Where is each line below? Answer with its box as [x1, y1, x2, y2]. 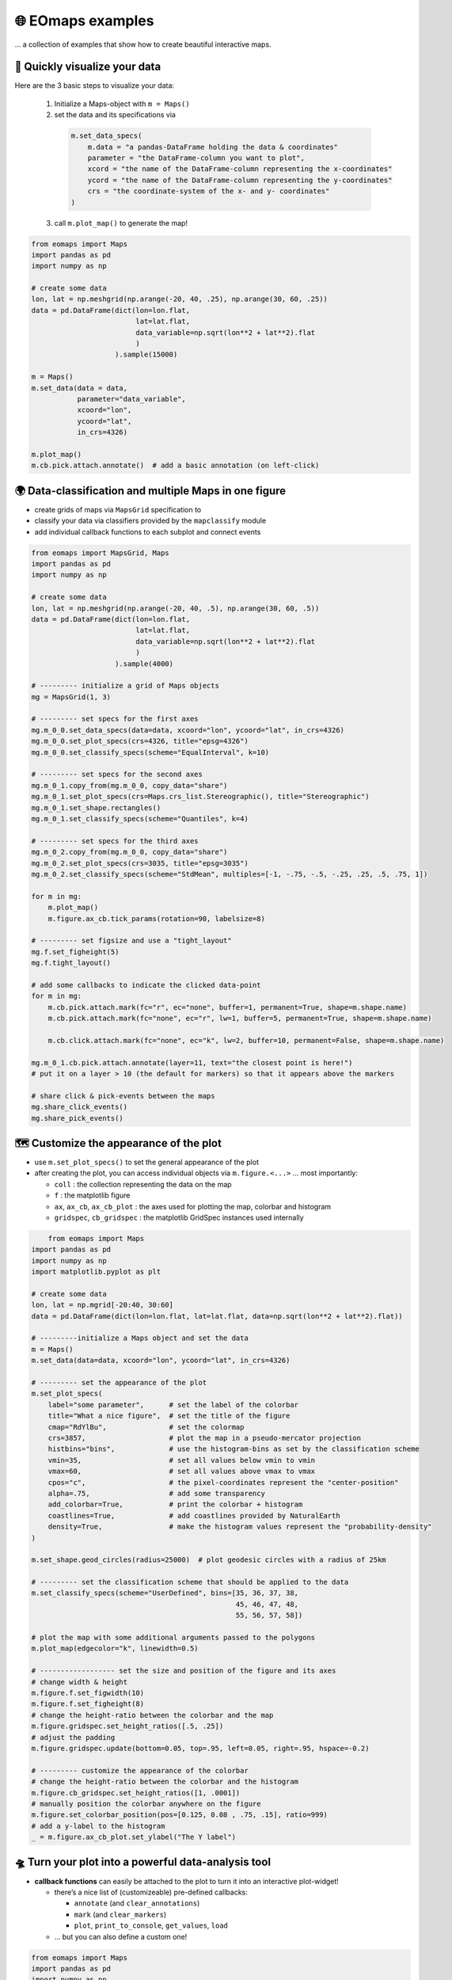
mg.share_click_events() [31, 1102, 128, 1112]
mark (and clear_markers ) [74, 1910, 167, 1919]
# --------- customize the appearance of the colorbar [31, 1766, 249, 1775]
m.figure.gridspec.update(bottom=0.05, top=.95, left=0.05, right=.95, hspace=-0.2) [31, 1743, 370, 1753]
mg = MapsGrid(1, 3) [31, 692, 111, 701]
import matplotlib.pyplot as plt [31, 1267, 161, 1277]
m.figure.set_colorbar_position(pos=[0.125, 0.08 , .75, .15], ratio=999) [31, 1811, 329, 1819]
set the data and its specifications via [54, 110, 176, 120]
